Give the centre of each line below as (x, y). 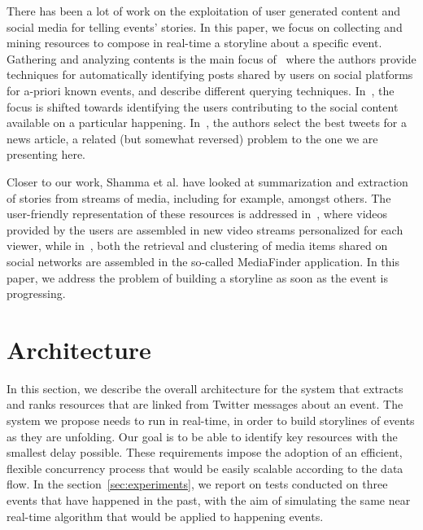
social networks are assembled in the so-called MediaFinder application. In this (203, 261)
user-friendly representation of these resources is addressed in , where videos (197, 214)
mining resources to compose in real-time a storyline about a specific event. (194, 43)
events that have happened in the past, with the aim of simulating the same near (209, 499)
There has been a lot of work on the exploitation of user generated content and (204, 11)
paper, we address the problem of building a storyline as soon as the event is (197, 277)
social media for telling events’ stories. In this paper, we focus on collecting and (205, 26)
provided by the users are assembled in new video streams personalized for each (205, 229)
